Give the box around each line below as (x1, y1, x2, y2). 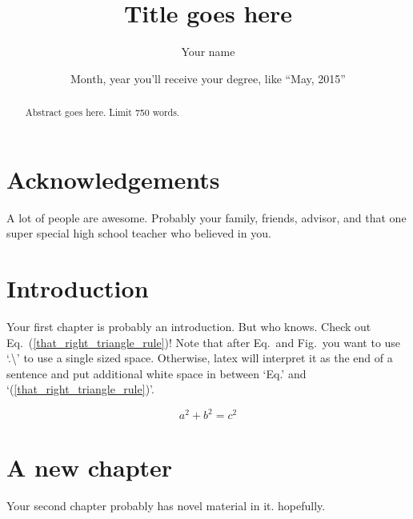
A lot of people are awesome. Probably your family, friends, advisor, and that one (6, 209, 407, 226)
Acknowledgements (6, 162, 220, 195)
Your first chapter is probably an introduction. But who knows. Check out (6, 318, 371, 335)
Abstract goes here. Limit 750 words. (25, 106, 180, 119)
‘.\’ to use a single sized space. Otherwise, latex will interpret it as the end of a (6, 349, 393, 366)
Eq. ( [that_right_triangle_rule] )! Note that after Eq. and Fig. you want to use (6, 333, 401, 350)
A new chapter (6, 450, 173, 483)
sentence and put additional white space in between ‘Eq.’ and (6, 365, 307, 381)
